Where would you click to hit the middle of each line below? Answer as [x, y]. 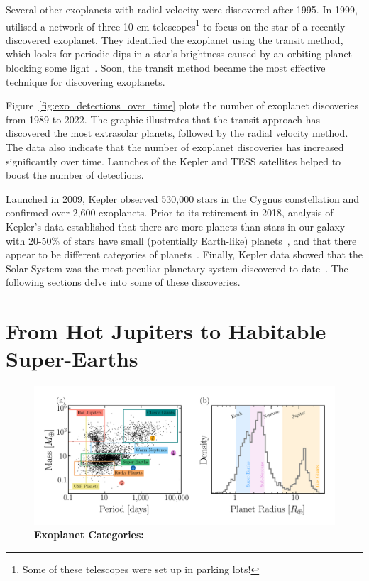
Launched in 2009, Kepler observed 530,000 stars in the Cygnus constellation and [183, 198]
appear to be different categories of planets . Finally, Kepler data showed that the [184, 254]
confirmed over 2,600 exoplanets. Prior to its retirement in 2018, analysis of [170, 212]
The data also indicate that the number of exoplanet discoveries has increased [175, 147]
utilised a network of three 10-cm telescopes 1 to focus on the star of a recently [176, 25]
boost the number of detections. [75, 175]
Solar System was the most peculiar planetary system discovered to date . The [177, 268]
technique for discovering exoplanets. [86, 81]
